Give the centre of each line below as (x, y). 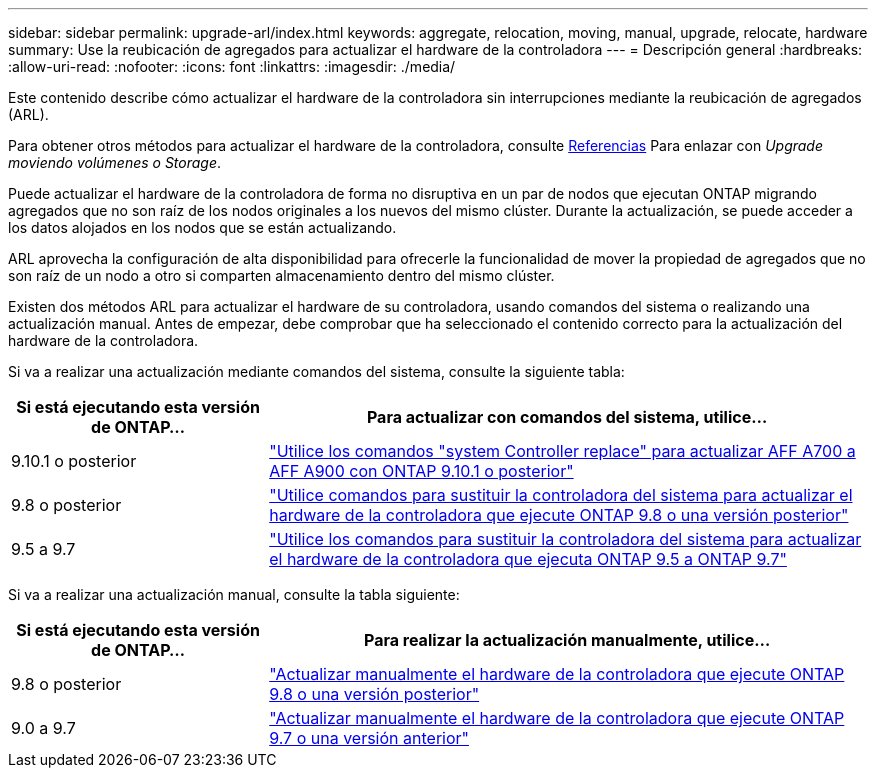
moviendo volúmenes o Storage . (115, 162)
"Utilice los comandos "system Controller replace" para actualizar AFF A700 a (562, 451)
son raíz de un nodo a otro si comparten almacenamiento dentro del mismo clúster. (281, 275)
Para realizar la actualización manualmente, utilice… (567, 640)
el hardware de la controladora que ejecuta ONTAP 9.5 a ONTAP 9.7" (528, 559)
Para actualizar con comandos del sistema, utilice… (567, 417)
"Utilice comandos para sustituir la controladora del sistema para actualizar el (561, 495)
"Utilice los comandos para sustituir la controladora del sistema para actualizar (565, 539)
